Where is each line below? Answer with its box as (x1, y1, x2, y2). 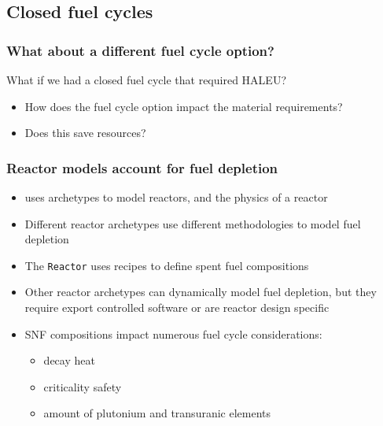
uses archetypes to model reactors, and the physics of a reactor (24, 189, 328, 205)
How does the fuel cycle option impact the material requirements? (24, 98, 343, 114)
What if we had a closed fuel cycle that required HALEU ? (6, 72, 286, 87)
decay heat (43, 352, 95, 369)
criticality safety (43, 378, 122, 395)
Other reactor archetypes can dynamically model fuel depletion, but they (24, 283, 377, 300)
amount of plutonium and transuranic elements (43, 405, 271, 421)
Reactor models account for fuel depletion (6, 157, 278, 177)
